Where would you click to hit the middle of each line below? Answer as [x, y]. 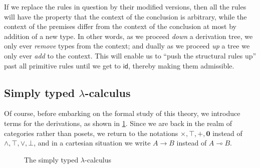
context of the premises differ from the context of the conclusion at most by [120, 26]
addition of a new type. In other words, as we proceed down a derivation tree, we [128, 36]
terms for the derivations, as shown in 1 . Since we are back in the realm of [118, 123]
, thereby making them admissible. [181, 65]
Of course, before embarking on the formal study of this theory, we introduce [122, 113]
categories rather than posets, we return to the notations [91, 133]
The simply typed [51, 159]
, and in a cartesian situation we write [92, 143]
